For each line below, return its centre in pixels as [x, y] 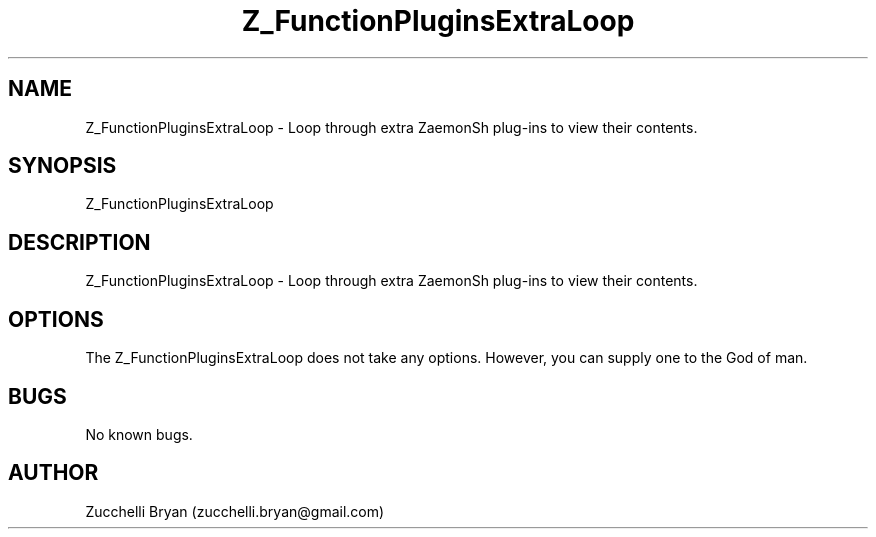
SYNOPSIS [62, 166]
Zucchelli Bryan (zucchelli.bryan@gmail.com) [235, 511]
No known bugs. [139, 434]
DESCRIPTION [79, 242]
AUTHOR [53, 473]
